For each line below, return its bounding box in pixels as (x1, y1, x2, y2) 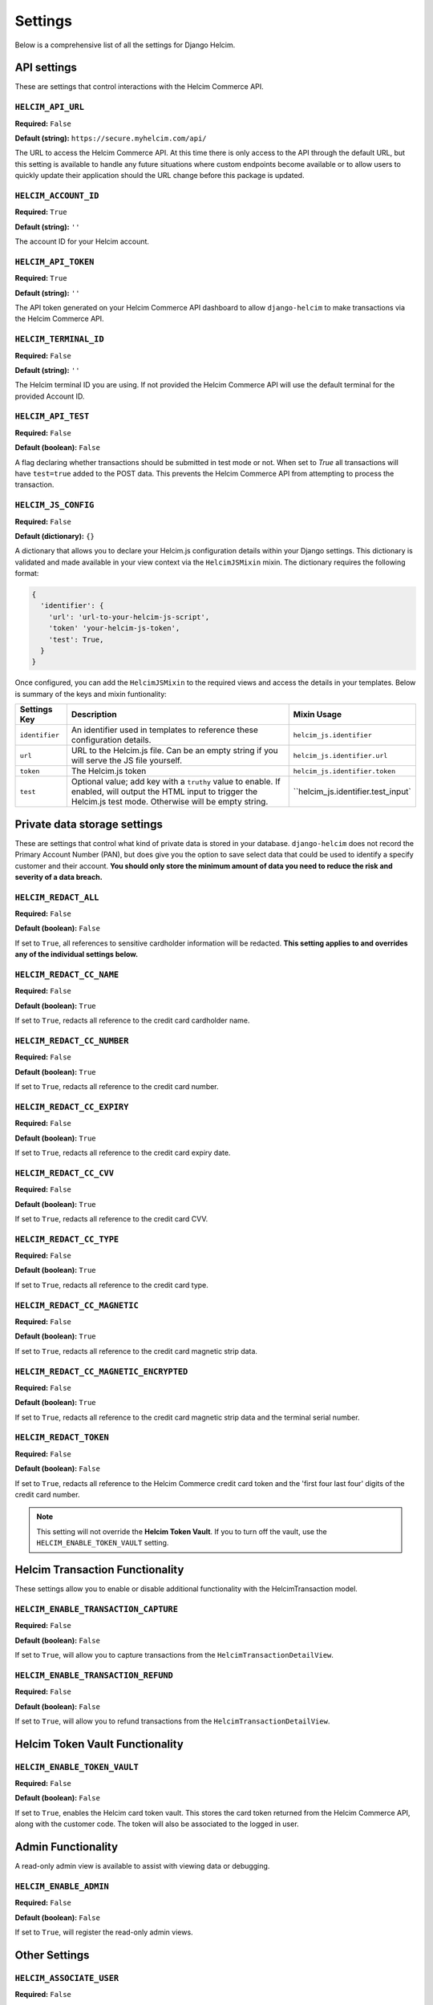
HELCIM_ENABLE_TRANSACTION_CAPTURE (14, 1604, 179, 1614)
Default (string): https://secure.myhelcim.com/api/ (14, 133, 208, 143)
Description (71, 709, 117, 720)
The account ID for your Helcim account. (14, 237, 150, 246)
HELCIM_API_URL (14, 102, 84, 112)
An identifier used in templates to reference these (71, 724, 258, 735)
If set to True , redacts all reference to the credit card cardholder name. (14, 1015, 250, 1026)
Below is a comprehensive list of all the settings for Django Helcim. (14, 40, 236, 50)
